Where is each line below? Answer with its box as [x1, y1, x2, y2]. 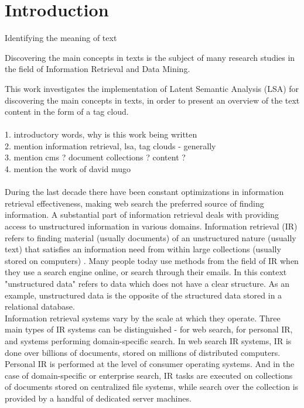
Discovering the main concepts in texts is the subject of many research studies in [5, 51, 295, 63]
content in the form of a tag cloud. [5, 105, 129, 118]
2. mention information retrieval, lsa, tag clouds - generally [5, 139, 216, 152]
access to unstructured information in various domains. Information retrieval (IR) [5, 220, 298, 232]
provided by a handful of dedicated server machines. [5, 392, 192, 404]
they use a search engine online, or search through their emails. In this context [5, 266, 287, 278]
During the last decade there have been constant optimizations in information [5, 186, 284, 198]
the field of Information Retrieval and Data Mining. [5, 63, 190, 75]
